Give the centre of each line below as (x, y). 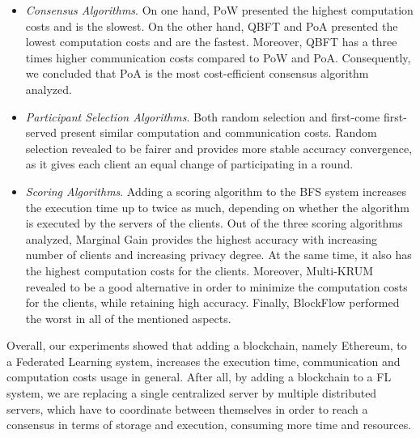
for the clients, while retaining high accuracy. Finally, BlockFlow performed (212, 302)
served (41, 132)
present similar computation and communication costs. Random (218, 132)
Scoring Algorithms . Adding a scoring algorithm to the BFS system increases (216, 191)
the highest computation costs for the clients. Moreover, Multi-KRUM (199, 270)
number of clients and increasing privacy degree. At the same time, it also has (218, 255)
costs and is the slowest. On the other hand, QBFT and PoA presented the (212, 26)
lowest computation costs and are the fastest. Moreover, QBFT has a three (211, 42)
